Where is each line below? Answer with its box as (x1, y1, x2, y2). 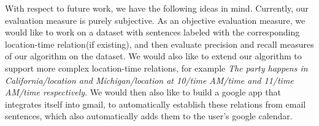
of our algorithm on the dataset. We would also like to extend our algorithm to (5, 50, 302, 62)
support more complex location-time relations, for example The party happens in (5, 61, 308, 74)
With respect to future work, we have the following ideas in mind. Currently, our (5, 2, 309, 14)
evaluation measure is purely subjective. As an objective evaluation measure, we (5, 13, 306, 26)
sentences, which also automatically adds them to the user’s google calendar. (5, 109, 293, 122)
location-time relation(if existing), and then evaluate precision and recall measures (5, 37, 314, 50)
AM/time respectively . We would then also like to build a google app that (5, 86, 281, 98)
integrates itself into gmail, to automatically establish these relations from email (5, 97, 306, 110)
